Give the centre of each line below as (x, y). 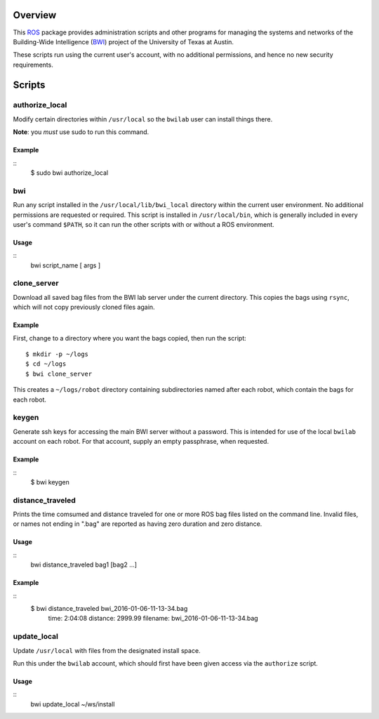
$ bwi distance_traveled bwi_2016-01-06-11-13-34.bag (109, 608)
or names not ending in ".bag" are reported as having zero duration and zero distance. (138, 524)
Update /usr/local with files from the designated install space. (107, 650)
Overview (35, 15)
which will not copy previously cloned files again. (84, 307)
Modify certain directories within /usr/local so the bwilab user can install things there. (143, 119)
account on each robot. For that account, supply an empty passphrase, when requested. (141, 442)
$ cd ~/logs (46, 364)
